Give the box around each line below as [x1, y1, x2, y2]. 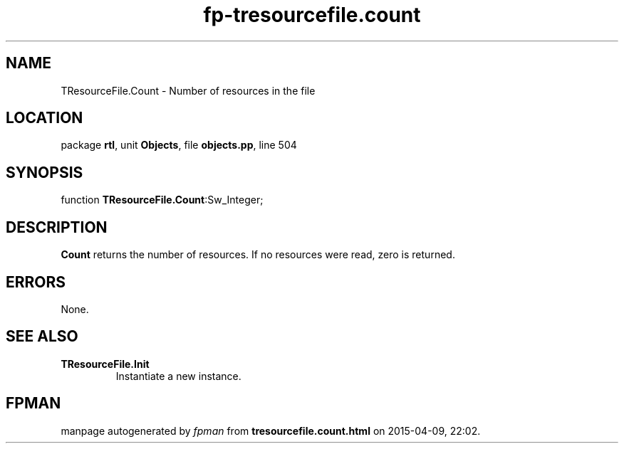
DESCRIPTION [6, 218, 108, 236]
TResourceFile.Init [61, 357, 150, 370]
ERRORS [6, 273, 66, 291]
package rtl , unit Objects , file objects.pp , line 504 [61, 139, 297, 152]
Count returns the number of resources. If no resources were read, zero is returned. [61, 248, 455, 261]
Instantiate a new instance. [115, 369, 241, 382]
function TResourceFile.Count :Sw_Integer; [61, 194, 264, 206]
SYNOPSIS [6, 163, 83, 181]
